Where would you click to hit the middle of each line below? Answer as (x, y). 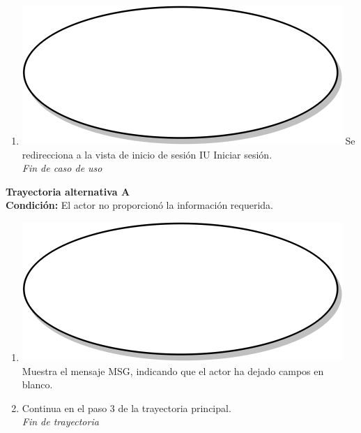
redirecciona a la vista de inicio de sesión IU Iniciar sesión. (147, 154)
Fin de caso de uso (62, 168)
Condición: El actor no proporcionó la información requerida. (139, 205)
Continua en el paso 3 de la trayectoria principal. (126, 408)
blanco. (37, 384)
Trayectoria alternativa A (68, 191)
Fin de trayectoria (60, 421)
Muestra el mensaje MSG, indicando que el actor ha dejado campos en (173, 370)
